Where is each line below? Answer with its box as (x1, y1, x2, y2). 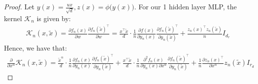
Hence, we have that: (4, 42, 67, 53)
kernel (4, 13, 22, 23)
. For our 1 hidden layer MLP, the (134, 1, 237, 11)
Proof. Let (4, 1, 34, 11)
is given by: (36, 13, 71, 23)
